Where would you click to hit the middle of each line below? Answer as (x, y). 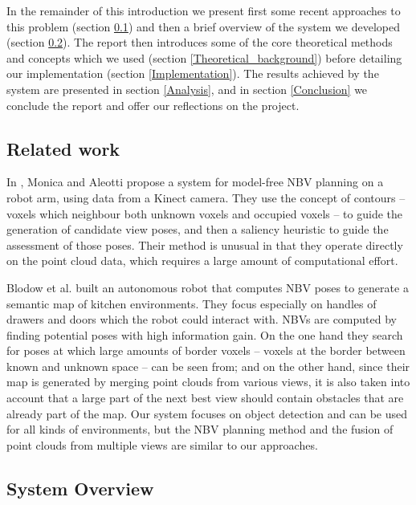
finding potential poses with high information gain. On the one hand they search (205, 334)
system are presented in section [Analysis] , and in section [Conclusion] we (187, 89)
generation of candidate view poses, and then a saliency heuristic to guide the (198, 229)
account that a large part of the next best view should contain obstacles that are (205, 398)
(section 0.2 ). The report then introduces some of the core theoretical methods (200, 42)
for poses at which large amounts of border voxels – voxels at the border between (206, 350)
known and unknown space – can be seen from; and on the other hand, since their (208, 366)
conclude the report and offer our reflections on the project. (153, 105)
